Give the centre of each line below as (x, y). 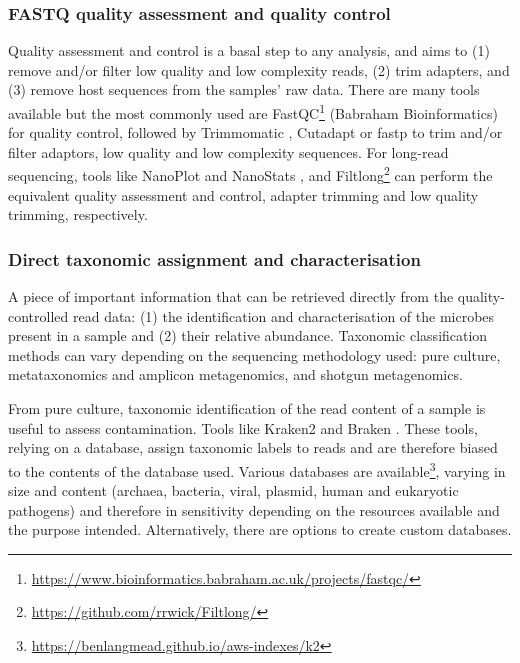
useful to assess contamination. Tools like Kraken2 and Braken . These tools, (243, 427)
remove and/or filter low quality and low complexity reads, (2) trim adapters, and (259, 69)
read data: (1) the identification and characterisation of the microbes (283, 315)
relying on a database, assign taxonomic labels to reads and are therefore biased (253, 447)
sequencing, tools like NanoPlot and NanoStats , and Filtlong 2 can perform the (250, 174)
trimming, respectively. (78, 214)
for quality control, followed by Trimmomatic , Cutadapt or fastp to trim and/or (255, 132)
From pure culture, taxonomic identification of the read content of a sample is (247, 408)
